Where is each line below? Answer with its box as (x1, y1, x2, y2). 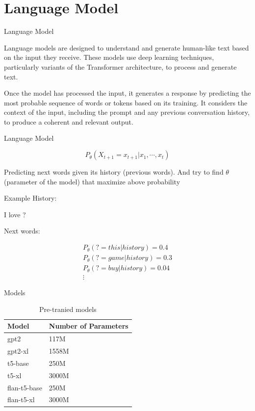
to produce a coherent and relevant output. (4, 116, 133, 127)
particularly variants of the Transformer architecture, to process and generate (4, 61, 237, 72)
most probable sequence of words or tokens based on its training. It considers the (4, 97, 248, 107)
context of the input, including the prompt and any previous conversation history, (4, 107, 250, 117)
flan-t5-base (7, 382, 42, 392)
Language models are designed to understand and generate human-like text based (4, 42, 249, 52)
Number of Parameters (49, 321, 128, 331)
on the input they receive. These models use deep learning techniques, (4, 52, 214, 62)
